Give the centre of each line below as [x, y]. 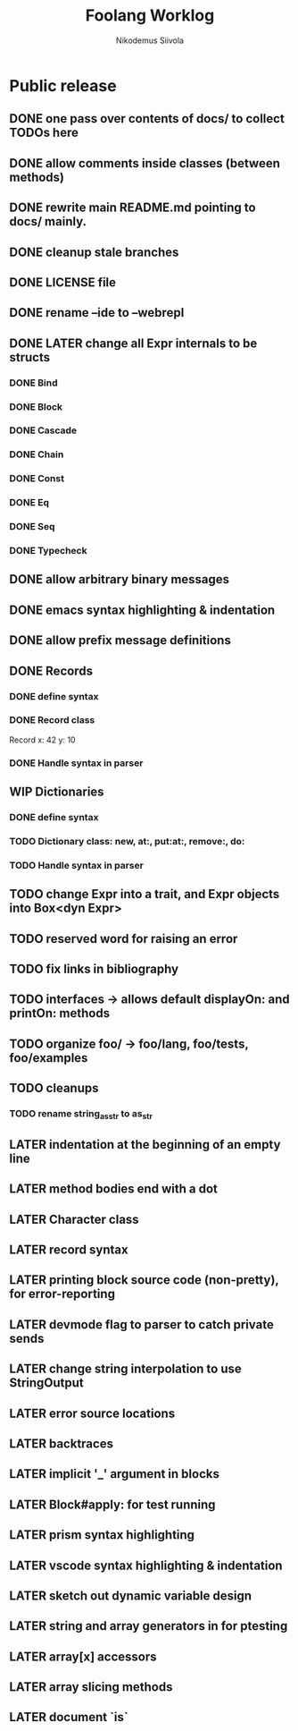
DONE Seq [32, 527]
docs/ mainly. [48, 221]
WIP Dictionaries [57, 792]
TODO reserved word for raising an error [124, 939]
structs [30, 357]
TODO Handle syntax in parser [77, 865]
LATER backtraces [62, 1443]
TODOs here [44, 133]
